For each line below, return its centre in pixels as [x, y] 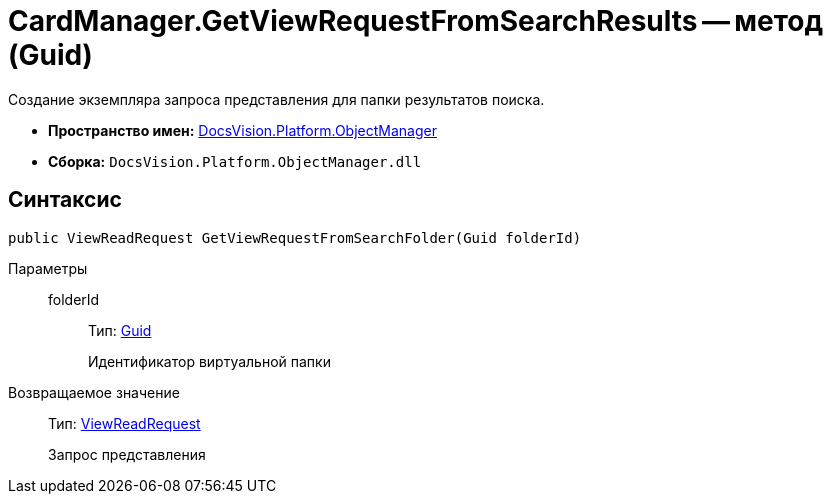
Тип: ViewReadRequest [124, 423]
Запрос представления [127, 454]
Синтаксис [65, 200]
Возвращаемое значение [94, 392]
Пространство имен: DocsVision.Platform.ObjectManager [242, 130]
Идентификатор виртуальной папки [209, 361]
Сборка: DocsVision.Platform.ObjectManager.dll [235, 161]
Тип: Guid [120, 330]
